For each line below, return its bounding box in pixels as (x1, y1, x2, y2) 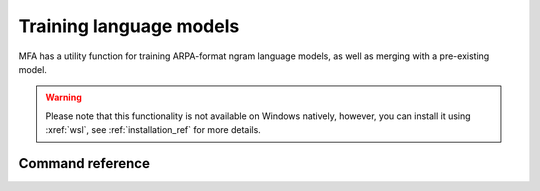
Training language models (18, 15, 240, 37)
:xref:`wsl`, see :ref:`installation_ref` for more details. (45, 124, 262, 136)
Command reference (18, 155, 150, 172)
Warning (45, 91, 82, 104)
